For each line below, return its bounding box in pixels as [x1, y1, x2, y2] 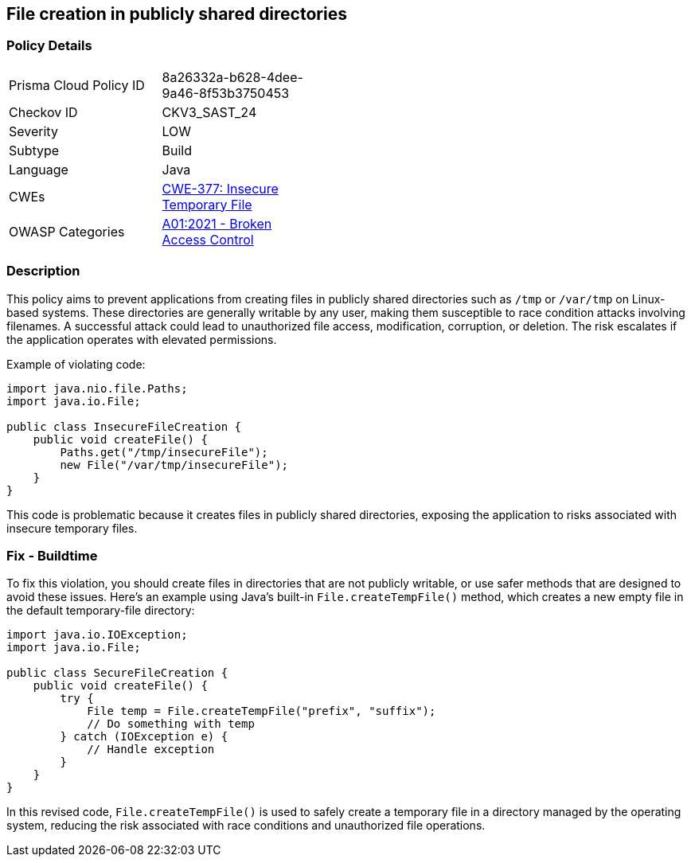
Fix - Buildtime [6, 547, 98, 564]
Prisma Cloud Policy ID [9, 76, 145, 93]
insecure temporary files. [6, 521, 138, 535]
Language [9, 161, 68, 178]
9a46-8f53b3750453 [162, 84, 290, 101]
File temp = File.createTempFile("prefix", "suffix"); [87, 705, 436, 718]
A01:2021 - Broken [162, 215, 272, 232]
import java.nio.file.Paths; [6, 381, 188, 395]
